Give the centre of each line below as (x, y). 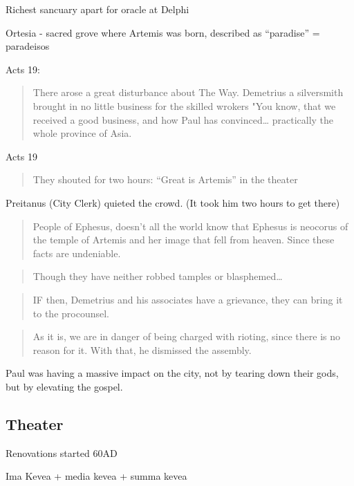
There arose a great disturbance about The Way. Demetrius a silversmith (188, 92)
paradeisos (28, 46)
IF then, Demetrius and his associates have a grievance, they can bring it (188, 299)
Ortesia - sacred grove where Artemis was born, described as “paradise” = (163, 32)
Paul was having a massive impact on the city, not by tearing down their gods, (172, 373)
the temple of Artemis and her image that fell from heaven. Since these (184, 240)
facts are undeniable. (77, 253)
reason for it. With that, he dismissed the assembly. (142, 349)
